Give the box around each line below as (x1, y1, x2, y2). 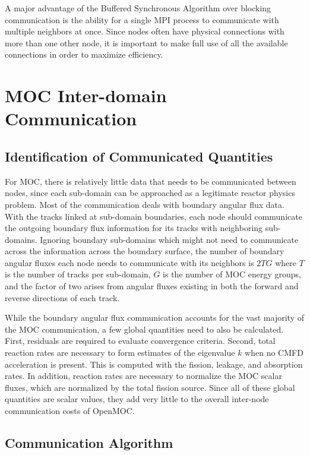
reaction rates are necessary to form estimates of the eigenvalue (5, 346, 235, 359)
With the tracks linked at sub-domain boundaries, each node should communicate (5, 210, 302, 222)
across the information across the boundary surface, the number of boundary (5, 245, 284, 257)
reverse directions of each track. (5, 291, 120, 304)
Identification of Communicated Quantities (5, 147, 273, 165)
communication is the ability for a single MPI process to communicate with (5, 13, 279, 26)
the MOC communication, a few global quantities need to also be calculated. (5, 323, 284, 335)
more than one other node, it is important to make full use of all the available (5, 36, 288, 49)
